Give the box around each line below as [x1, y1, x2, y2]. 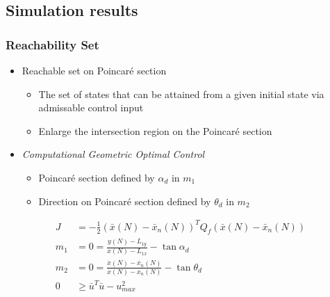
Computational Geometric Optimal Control [22, 147, 205, 161]
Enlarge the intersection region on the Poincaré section [38, 123, 272, 138]
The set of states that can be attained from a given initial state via [38, 86, 324, 101]
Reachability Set [6, 35, 99, 53]
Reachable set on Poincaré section [22, 63, 167, 77]
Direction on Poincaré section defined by [38, 193, 211, 208]
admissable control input [38, 100, 144, 115]
